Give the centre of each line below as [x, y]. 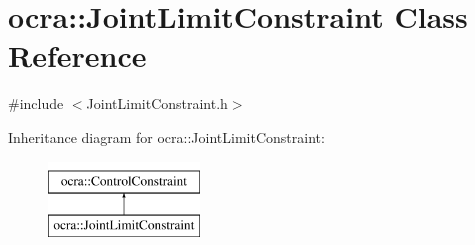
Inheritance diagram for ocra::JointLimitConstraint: [166, 136]
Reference [77, 55]
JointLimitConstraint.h [157, 103]
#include [36, 103]
